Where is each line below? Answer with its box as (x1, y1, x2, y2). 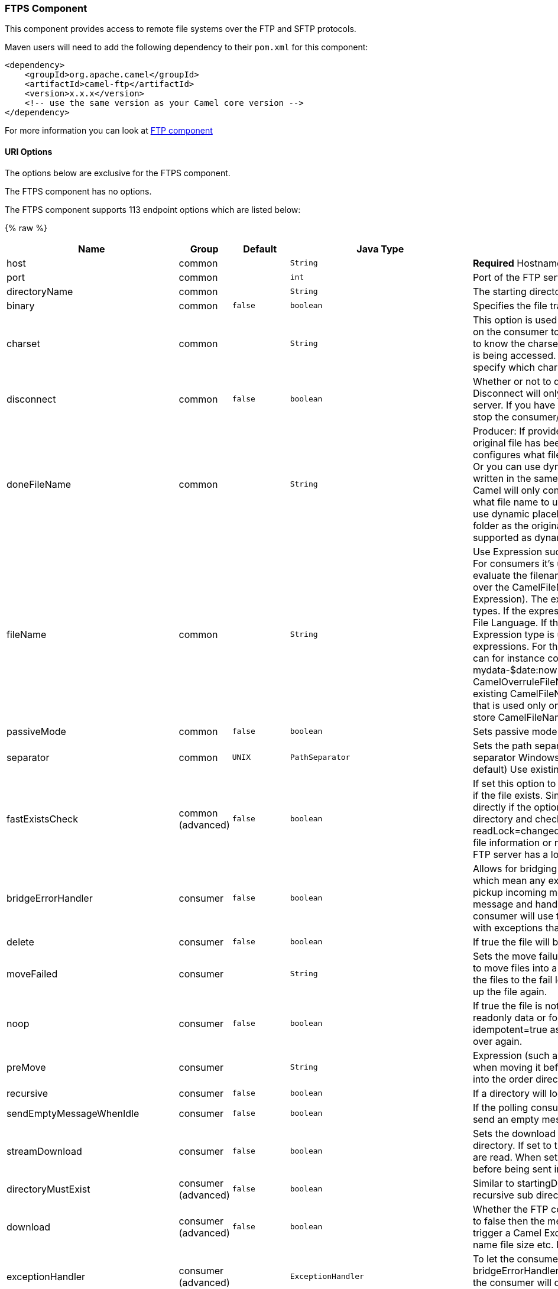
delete (7, 935, 34, 948)
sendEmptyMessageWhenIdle (7, 1107, 139, 1119)
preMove (7, 1061, 46, 1073)
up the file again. (472, 985, 547, 997)
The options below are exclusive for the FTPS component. (5, 167, 231, 178)
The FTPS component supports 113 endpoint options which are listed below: (5, 204, 301, 215)
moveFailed (7, 967, 58, 980)
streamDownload (7, 1145, 82, 1157)
